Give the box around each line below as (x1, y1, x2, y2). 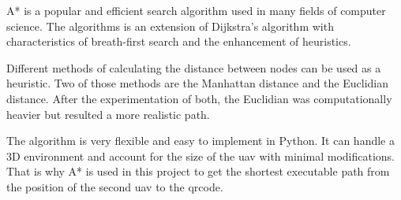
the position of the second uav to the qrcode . (6, 178, 223, 194)
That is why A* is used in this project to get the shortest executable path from (6, 163, 390, 180)
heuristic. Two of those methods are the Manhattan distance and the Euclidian (6, 75, 388, 91)
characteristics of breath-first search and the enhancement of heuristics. (6, 33, 351, 50)
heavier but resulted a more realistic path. (6, 106, 210, 122)
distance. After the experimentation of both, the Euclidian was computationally (6, 90, 392, 106)
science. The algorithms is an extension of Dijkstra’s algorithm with (6, 17, 334, 34)
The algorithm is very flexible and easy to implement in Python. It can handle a (6, 132, 395, 149)
